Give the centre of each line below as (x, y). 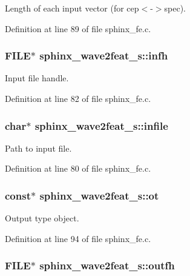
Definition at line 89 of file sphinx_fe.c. (78, 28)
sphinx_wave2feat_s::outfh (107, 265)
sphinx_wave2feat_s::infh (104, 56)
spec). (175, 8)
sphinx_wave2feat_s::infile (101, 125)
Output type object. (42, 218)
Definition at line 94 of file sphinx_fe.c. (78, 238)
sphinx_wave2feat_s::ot (99, 195)
